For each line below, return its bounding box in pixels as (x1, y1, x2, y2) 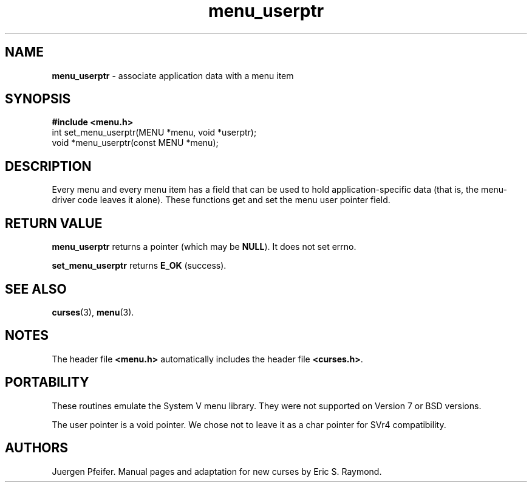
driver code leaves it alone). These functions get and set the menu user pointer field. (52, 195, 390, 206)
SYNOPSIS (5, 91, 71, 107)
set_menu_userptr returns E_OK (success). (52, 260, 227, 271)
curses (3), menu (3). (52, 306, 134, 317)
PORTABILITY (5, 375, 89, 390)
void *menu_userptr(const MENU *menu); (52, 137, 219, 148)
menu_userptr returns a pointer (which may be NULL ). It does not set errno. (52, 241, 356, 252)
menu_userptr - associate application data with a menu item (52, 70, 294, 81)
